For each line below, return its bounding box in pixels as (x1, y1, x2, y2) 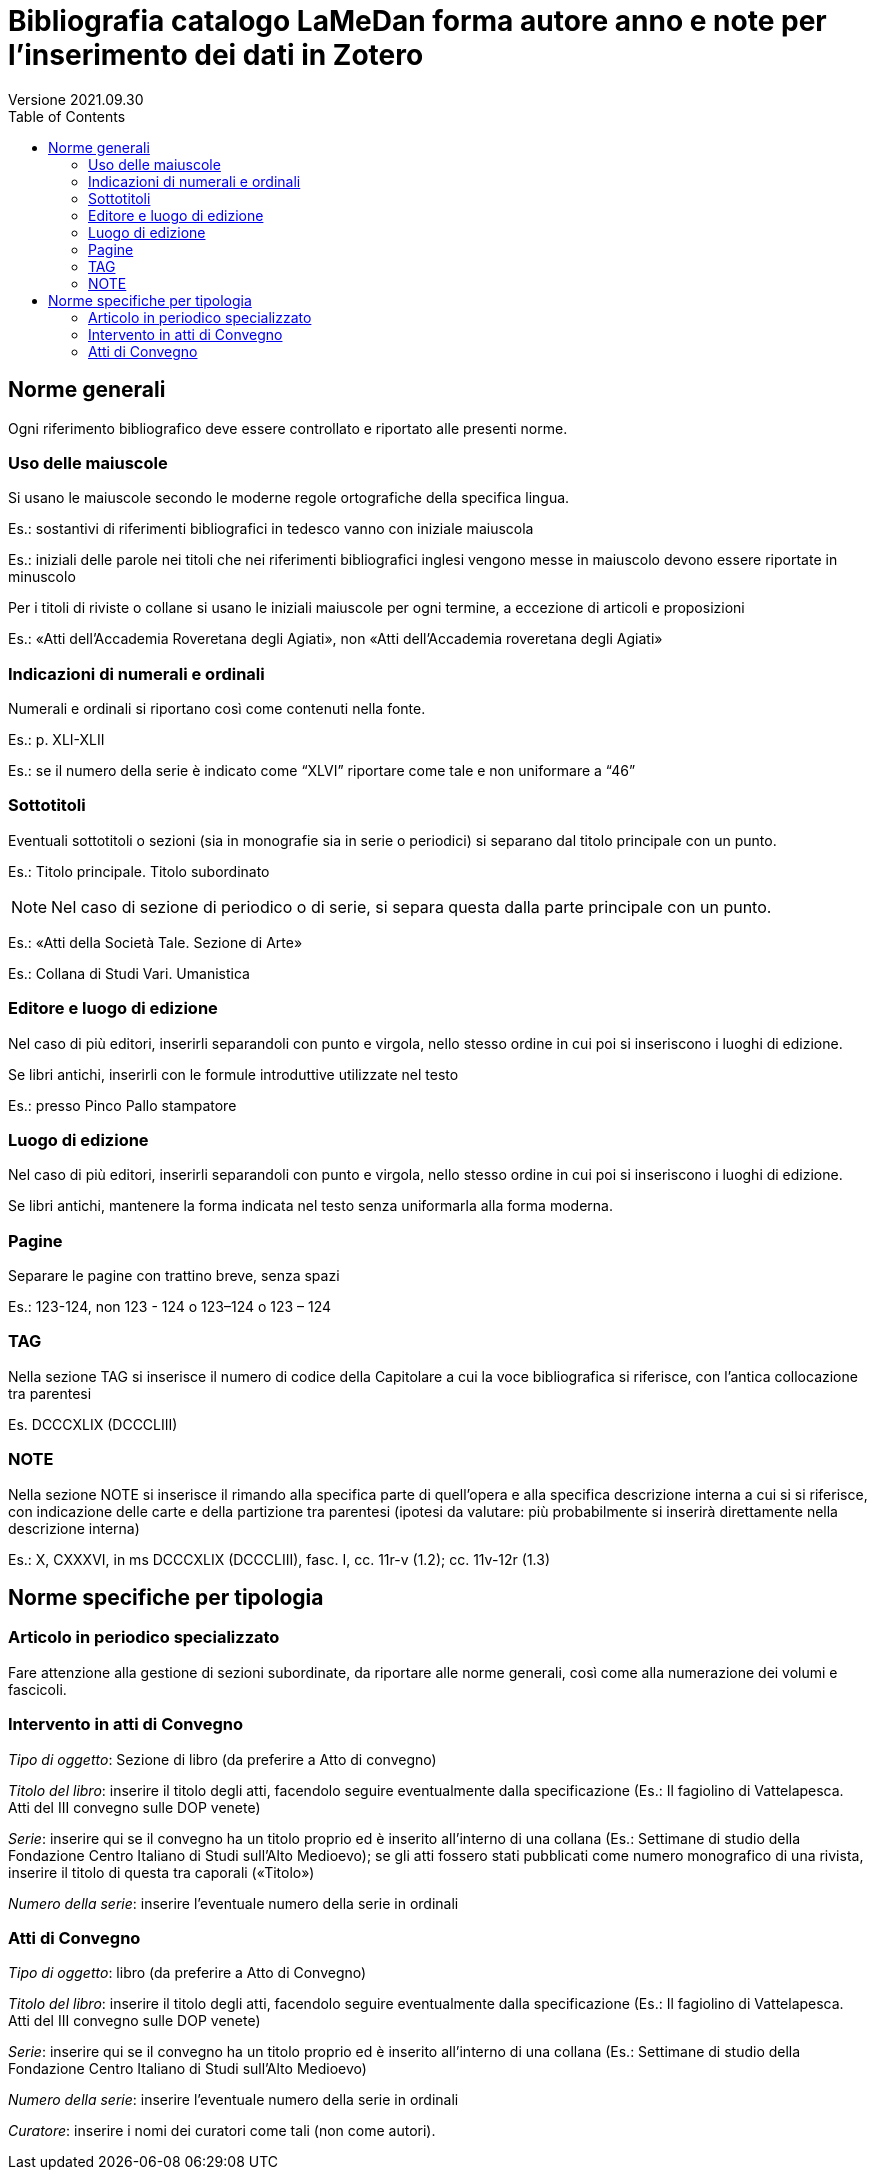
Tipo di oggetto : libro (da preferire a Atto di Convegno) (8, 1964, 367, 1982)
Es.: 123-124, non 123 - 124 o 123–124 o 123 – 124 (8, 1298, 332, 1316)
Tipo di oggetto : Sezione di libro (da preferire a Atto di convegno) (8, 1750, 437, 1768)
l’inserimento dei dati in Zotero (8, 38, 424, 72)
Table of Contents (8, 107, 126, 125)
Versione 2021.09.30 (8, 90, 144, 108)
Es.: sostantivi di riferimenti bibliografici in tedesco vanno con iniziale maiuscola (8, 520, 534, 538)
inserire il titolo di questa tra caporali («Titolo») (8, 1863, 315, 1881)
